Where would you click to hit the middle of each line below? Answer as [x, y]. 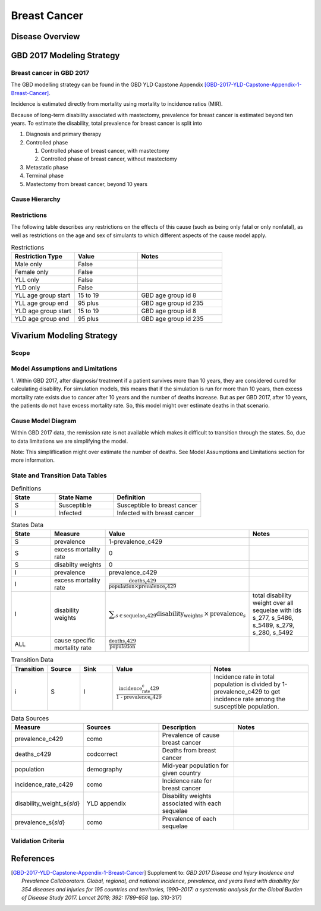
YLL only [27, 280]
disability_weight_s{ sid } [47, 803]
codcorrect [102, 754]
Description [179, 727]
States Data [27, 525]
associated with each [192, 803]
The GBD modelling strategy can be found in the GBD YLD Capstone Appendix [107, 85]
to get [272, 691]
